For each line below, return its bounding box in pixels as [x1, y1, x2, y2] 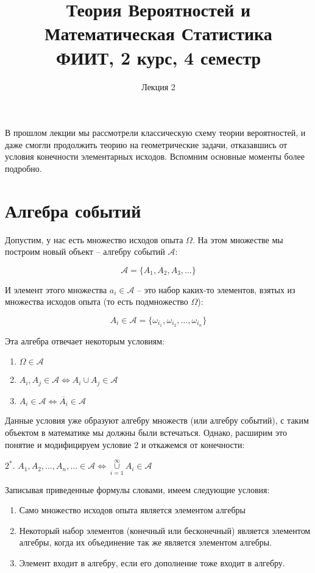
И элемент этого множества [5, 283, 107, 296]
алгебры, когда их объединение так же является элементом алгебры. [19, 536, 272, 549]
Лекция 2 [141, 80, 175, 93]
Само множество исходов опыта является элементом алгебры [19, 504, 246, 516]
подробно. [5, 162, 42, 174]
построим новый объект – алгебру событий [5, 245, 165, 258]
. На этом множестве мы [192, 233, 283, 246]
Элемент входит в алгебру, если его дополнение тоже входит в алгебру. [19, 556, 285, 569]
